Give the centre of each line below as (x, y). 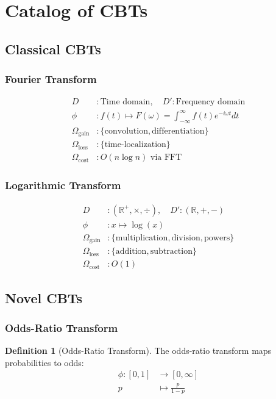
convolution (126, 131)
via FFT (166, 158)
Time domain (125, 102)
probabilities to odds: (44, 362)
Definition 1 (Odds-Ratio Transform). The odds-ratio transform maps (138, 350)
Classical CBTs (53, 49)
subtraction (171, 252)
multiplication (142, 238)
